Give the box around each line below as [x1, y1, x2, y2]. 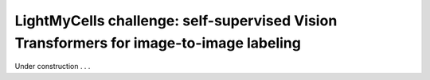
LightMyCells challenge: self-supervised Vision [14, 12, 338, 29]
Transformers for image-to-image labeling [14, 34, 302, 51]
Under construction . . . [14, 62, 91, 71]
